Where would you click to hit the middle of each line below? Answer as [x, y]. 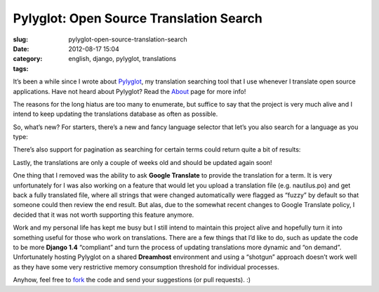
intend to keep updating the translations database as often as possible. [115, 114]
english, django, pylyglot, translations [122, 59]
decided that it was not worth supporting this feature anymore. [104, 215]
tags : [21, 68]
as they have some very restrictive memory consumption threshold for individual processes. [146, 267]
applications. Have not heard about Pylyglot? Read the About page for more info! [129, 91]
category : [28, 59]
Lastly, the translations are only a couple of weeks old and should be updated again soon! [143, 162]
